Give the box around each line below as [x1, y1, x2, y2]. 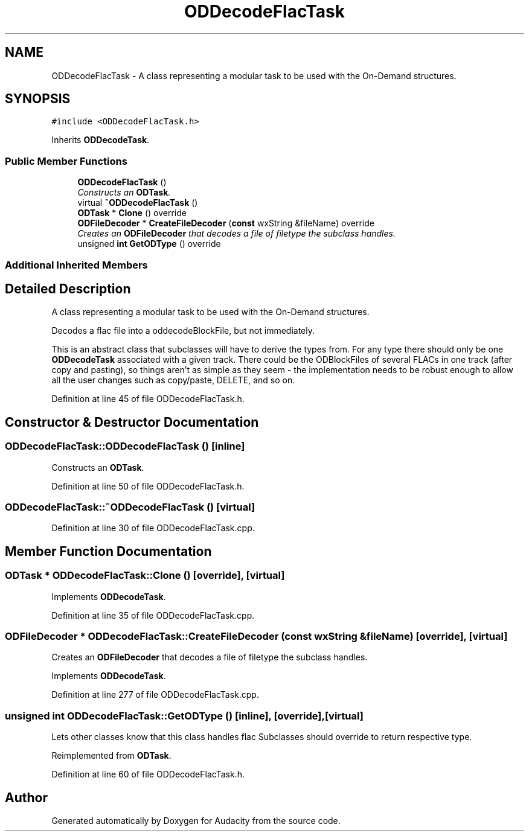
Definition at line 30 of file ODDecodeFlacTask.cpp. [51, 523, 255, 534]
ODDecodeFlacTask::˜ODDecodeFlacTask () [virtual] [5, 501, 255, 513]
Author [5, 790, 48, 805]
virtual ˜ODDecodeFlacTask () [77, 197, 198, 208]
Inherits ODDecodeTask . [51, 135, 150, 145]
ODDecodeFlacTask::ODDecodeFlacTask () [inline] [5, 440, 245, 453]
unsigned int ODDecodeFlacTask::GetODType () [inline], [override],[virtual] [5, 709, 364, 722]
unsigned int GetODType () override [77, 238, 221, 249]
